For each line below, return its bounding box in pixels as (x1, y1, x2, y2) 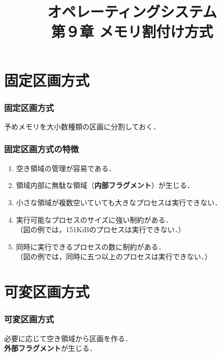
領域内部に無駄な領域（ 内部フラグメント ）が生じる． (16, 180, 194, 190)
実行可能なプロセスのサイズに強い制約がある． (16, 214, 173, 225)
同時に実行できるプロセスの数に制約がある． (16, 241, 166, 252)
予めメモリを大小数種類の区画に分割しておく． (4, 121, 161, 131)
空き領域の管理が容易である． (16, 162, 116, 173)
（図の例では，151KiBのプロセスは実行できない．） (16, 224, 185, 235)
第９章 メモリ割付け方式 (51, 21, 213, 42)
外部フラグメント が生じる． (4, 343, 97, 353)
